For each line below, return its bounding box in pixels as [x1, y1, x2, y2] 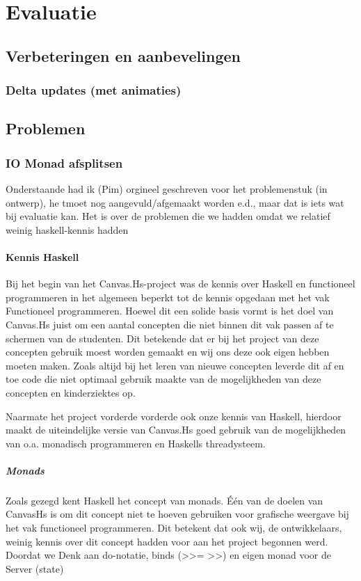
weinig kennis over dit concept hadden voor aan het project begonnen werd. [6, 534, 328, 548]
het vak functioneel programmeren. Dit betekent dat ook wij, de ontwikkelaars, [6, 520, 342, 535]
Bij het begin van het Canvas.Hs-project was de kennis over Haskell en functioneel [6, 276, 355, 291]
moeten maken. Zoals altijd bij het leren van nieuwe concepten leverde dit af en [6, 358, 344, 372]
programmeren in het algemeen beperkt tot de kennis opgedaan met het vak [6, 289, 330, 304]
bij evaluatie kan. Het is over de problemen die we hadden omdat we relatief [6, 209, 330, 223]
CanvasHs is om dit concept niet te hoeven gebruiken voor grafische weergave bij [6, 507, 349, 521]
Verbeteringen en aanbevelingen [6, 45, 241, 66]
